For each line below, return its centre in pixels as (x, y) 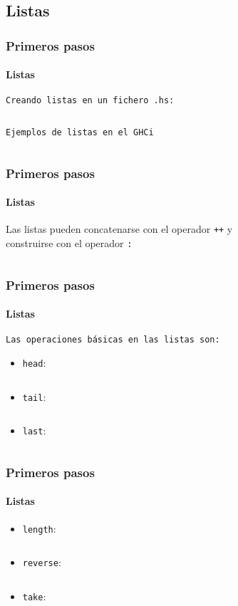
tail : (34, 396)
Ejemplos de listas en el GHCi (80, 133)
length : (39, 528)
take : (34, 596)
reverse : (42, 562)
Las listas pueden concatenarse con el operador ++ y (119, 229)
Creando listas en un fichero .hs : (90, 101)
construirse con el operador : (69, 243)
